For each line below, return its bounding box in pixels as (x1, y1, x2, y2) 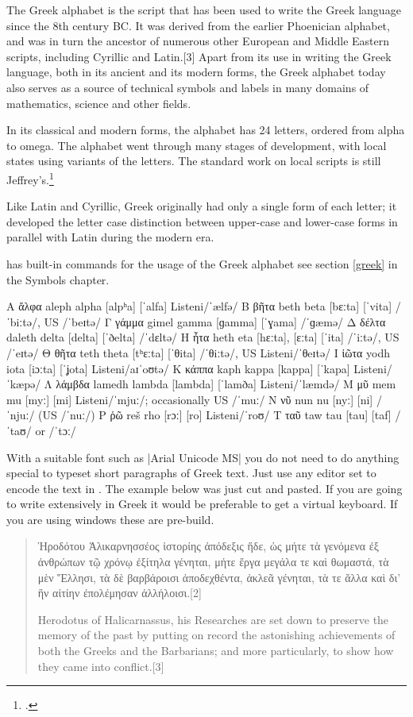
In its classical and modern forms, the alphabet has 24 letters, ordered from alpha (6, 121, 405, 138)
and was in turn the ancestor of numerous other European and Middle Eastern (6, 33, 390, 49)
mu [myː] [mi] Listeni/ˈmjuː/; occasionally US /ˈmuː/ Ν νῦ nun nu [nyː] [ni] (6, 391, 373, 407)
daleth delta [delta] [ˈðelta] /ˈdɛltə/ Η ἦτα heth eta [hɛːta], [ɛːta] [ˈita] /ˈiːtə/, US (6, 329, 399, 345)
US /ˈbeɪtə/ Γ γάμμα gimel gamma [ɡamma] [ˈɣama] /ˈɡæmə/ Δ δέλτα (44, 313, 386, 330)
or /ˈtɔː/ (35, 422, 76, 438)
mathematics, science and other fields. (6, 94, 191, 111)
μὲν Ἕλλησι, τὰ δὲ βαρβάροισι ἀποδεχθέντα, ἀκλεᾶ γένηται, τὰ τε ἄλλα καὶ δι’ (37, 569, 401, 585)
